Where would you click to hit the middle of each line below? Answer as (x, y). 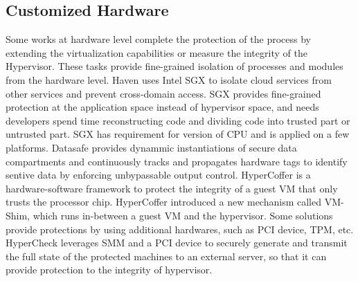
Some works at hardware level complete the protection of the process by (158, 39)
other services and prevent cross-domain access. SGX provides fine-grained (163, 93)
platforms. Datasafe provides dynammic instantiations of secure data (151, 147)
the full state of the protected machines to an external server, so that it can (166, 256)
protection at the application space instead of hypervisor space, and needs (162, 107)
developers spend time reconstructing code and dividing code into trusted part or (178, 120)
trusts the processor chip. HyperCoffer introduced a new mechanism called (163, 202)
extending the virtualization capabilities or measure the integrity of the (156, 52)
